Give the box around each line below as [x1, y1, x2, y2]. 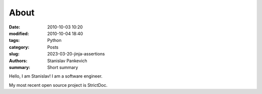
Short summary [47, 64, 79, 70]
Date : [9, 24, 20, 30]
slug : [9, 51, 19, 57]
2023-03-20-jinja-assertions [47, 51, 105, 57]
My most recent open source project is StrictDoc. [9, 82, 108, 88]
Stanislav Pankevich [47, 58, 87, 64]
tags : [9, 38, 20, 43]
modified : [9, 30, 29, 36]
